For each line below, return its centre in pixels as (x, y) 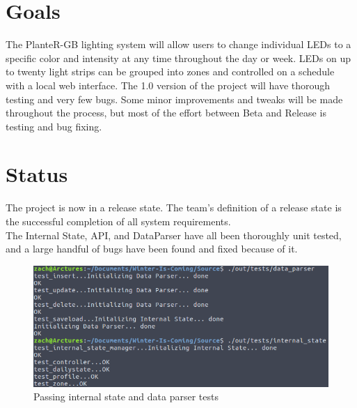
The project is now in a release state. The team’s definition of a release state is (174, 207)
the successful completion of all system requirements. (118, 221)
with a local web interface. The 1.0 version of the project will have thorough (168, 85)
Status (37, 174)
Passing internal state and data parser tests (126, 396)
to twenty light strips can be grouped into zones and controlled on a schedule (170, 71)
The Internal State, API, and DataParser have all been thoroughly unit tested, (174, 235)
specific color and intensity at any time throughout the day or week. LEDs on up (178, 58)
